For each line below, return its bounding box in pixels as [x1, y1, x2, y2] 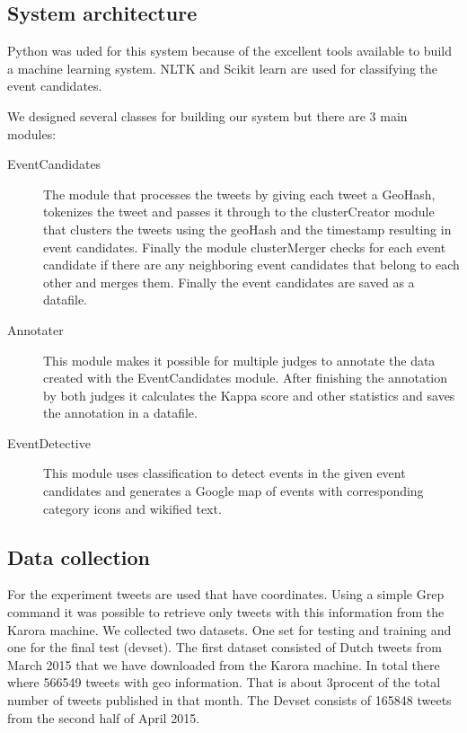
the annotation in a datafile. [43, 403, 198, 422]
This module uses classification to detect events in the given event [43, 464, 406, 482]
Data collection [7, 543, 151, 570]
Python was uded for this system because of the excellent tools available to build [7, 41, 452, 60]
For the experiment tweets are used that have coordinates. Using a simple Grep [7, 585, 445, 604]
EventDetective [7, 433, 91, 452]
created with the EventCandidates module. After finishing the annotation [43, 368, 448, 387]
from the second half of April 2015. [7, 708, 200, 727]
